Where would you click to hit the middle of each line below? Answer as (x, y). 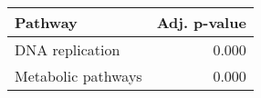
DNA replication (68, 49)
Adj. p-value (201, 22)
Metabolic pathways (78, 76)
